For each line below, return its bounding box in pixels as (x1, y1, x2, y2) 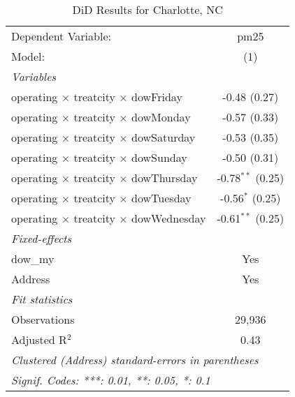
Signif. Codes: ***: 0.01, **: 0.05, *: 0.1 (11, 372, 210, 388)
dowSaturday (131, 129, 196, 145)
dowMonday (131, 109, 191, 125)
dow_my (11, 250, 55, 267)
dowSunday (131, 149, 187, 165)
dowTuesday (131, 190, 192, 206)
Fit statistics (11, 291, 73, 307)
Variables (11, 68, 57, 84)
